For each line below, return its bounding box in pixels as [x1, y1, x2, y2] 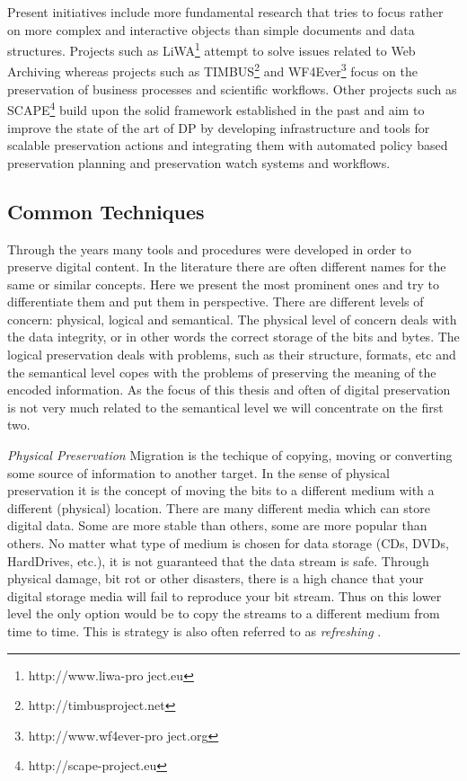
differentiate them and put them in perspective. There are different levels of [7, 292, 424, 311]
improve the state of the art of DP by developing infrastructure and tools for [7, 118, 430, 137]
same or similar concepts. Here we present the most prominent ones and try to [7, 274, 439, 293]
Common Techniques [7, 197, 205, 225]
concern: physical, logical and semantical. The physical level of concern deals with [7, 309, 457, 328]
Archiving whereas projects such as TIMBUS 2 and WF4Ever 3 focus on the [7, 59, 418, 81]
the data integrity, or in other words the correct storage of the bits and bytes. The [7, 327, 460, 346]
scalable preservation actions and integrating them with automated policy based [7, 136, 448, 155]
